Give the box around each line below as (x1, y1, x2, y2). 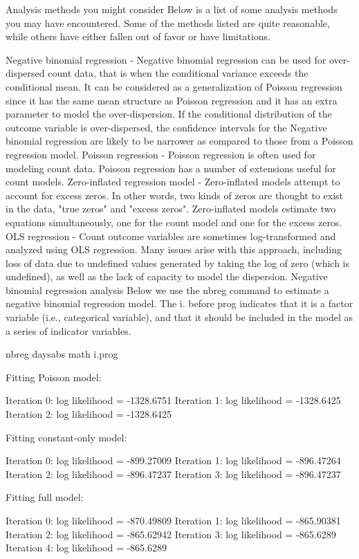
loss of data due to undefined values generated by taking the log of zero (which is (6, 255, 349, 270)
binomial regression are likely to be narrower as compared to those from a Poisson (6, 134, 353, 148)
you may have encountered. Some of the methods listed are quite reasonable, (6, 15, 330, 30)
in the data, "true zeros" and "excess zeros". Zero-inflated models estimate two (6, 201, 336, 216)
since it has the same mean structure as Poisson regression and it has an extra (6, 93, 338, 107)
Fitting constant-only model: (6, 430, 127, 444)
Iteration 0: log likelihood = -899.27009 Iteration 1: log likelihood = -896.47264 (6, 453, 341, 468)
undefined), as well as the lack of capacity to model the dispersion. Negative (6, 269, 328, 284)
